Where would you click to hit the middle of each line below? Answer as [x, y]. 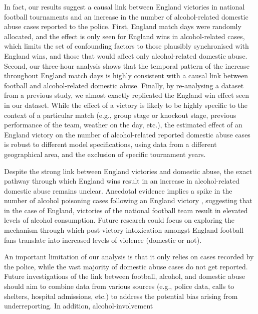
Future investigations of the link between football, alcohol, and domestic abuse [125, 276]
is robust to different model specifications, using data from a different [110, 144]
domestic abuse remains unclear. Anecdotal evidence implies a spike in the [118, 190]
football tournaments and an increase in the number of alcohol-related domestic [126, 16]
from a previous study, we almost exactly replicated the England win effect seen [127, 95]
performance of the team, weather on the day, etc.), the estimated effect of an [123, 125]
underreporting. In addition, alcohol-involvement [79, 306]
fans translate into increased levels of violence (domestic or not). [103, 240]
